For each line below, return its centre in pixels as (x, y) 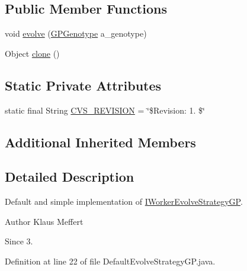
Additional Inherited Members (100, 142)
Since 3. (19, 241)
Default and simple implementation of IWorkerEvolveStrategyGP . (124, 201)
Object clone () (32, 53)
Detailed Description (70, 177)
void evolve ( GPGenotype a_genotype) (76, 33)
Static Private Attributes (83, 85)
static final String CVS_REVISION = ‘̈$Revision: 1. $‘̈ (105, 110)
